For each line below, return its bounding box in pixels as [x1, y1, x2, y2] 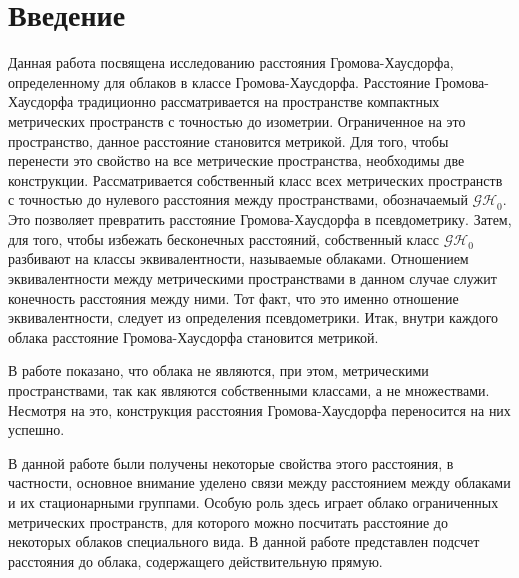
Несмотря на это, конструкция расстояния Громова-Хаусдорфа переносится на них [8, 399, 511, 420]
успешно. [8, 419, 65, 440]
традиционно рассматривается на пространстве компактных [77, 91, 440, 112]
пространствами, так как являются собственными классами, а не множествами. [8, 380, 490, 401]
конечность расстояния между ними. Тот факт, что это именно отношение [8, 287, 459, 308]
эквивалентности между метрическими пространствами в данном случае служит [8, 268, 497, 289]
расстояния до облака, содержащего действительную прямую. [8, 550, 383, 571]
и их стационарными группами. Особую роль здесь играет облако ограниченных [8, 492, 499, 512]
